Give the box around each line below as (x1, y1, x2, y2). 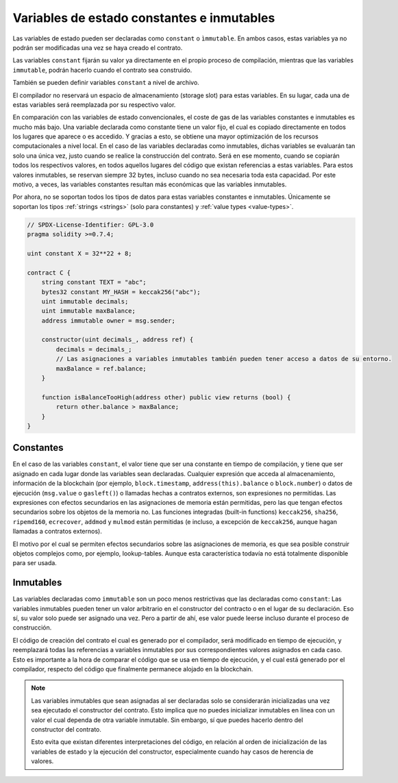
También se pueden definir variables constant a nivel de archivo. (12, 79, 200, 87)
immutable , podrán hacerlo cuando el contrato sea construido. (12, 66, 192, 74)
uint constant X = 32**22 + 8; (27, 249, 133, 257)
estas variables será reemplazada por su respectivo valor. (12, 100, 176, 109)
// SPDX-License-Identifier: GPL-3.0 (27, 221, 154, 229)
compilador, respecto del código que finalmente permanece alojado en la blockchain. (12, 665, 253, 673)
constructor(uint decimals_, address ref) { (41, 336, 194, 344)
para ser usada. (12, 559, 58, 567)
